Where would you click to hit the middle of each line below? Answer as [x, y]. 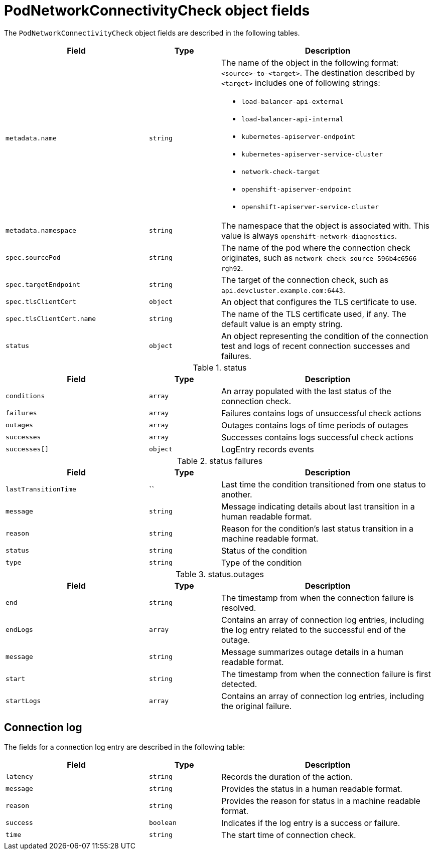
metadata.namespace [41, 231]
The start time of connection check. [288, 835]
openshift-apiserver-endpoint [296, 189]
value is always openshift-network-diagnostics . [309, 235]
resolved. [239, 608]
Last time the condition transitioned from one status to [323, 484]
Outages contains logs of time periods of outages [315, 425]
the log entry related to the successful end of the [313, 630]
